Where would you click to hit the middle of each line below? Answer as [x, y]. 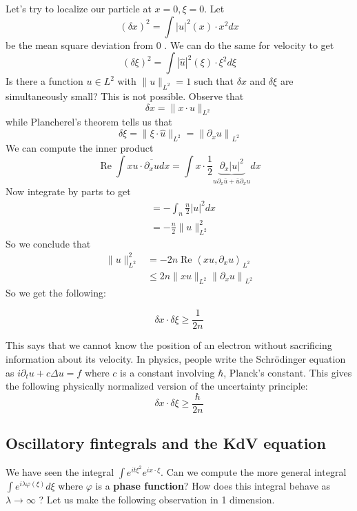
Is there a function [44, 81]
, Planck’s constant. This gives [288, 372]
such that [214, 81]
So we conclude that [48, 243]
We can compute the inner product [80, 148]
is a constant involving [167, 372]
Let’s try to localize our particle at [79, 8]
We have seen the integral [60, 472]
